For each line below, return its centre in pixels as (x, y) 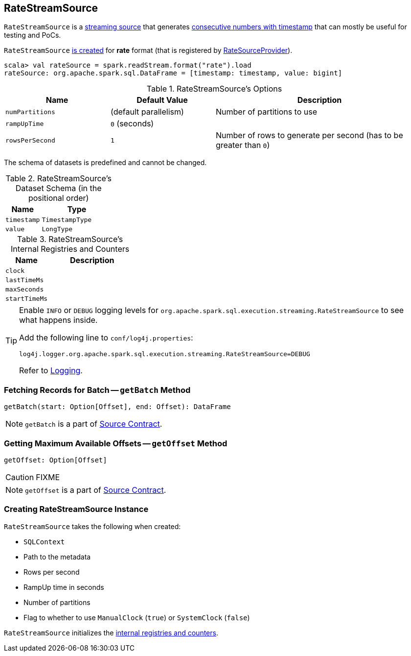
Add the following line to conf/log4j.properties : (106, 338)
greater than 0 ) (243, 145)
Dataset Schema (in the (58, 188)
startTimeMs (27, 299)
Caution (20, 477)
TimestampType (67, 220)
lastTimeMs (25, 280)
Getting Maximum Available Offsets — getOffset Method (116, 443)
